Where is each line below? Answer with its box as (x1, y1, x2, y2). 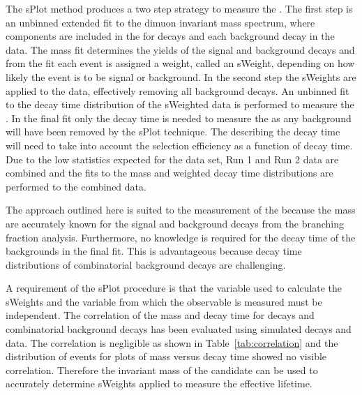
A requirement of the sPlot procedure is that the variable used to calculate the (6, 281, 342, 295)
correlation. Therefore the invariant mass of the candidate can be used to (6, 362, 318, 377)
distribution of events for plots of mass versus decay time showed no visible (6, 349, 327, 364)
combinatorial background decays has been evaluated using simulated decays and (6, 322, 352, 336)
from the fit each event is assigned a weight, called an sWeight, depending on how (6, 56, 355, 70)
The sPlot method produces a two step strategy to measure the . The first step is (6, 1, 353, 15)
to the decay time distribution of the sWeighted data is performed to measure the (6, 97, 354, 112)
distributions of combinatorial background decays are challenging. (6, 257, 286, 271)
